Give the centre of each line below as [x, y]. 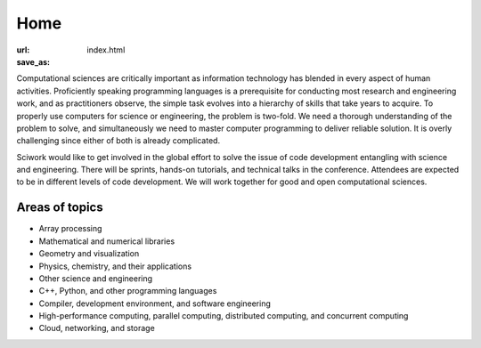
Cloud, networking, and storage [97, 328]
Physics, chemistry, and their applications [115, 266]
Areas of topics [60, 208]
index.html [106, 50]
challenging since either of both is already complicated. [118, 141]
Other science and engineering [96, 278]
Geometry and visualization [89, 254]
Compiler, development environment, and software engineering [155, 303]
